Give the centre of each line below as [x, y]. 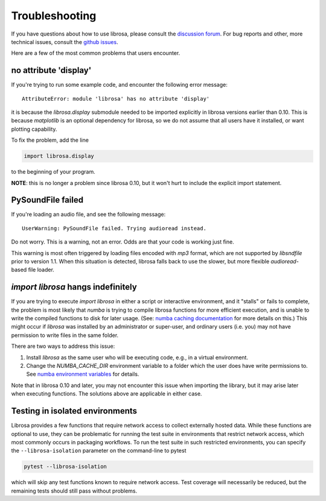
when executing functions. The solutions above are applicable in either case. [107, 394]
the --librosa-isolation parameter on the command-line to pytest [99, 451]
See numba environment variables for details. [83, 374]
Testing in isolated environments [74, 411]
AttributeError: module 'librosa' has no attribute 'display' [116, 99]
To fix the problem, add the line [50, 140]
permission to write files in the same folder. [65, 335]
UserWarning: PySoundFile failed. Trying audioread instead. [114, 228]
